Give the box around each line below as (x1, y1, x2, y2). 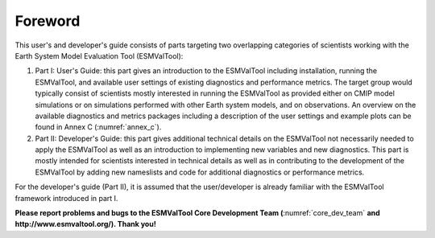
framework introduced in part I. (14, 193, 118, 203)
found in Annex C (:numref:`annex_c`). (35, 122, 162, 132)
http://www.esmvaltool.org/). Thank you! (14, 220, 156, 229)
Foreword (14, 12, 81, 30)
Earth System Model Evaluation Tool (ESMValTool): (14, 51, 184, 60)
